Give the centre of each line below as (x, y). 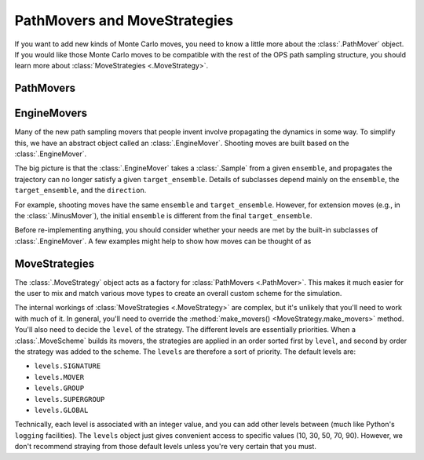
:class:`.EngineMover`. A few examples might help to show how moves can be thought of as (163, 241)
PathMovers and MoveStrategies (124, 20)
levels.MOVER (59, 377)
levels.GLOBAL (61, 410)
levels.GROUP (59, 388)
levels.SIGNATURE (68, 366)
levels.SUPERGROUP (69, 399)
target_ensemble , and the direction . (80, 190)
